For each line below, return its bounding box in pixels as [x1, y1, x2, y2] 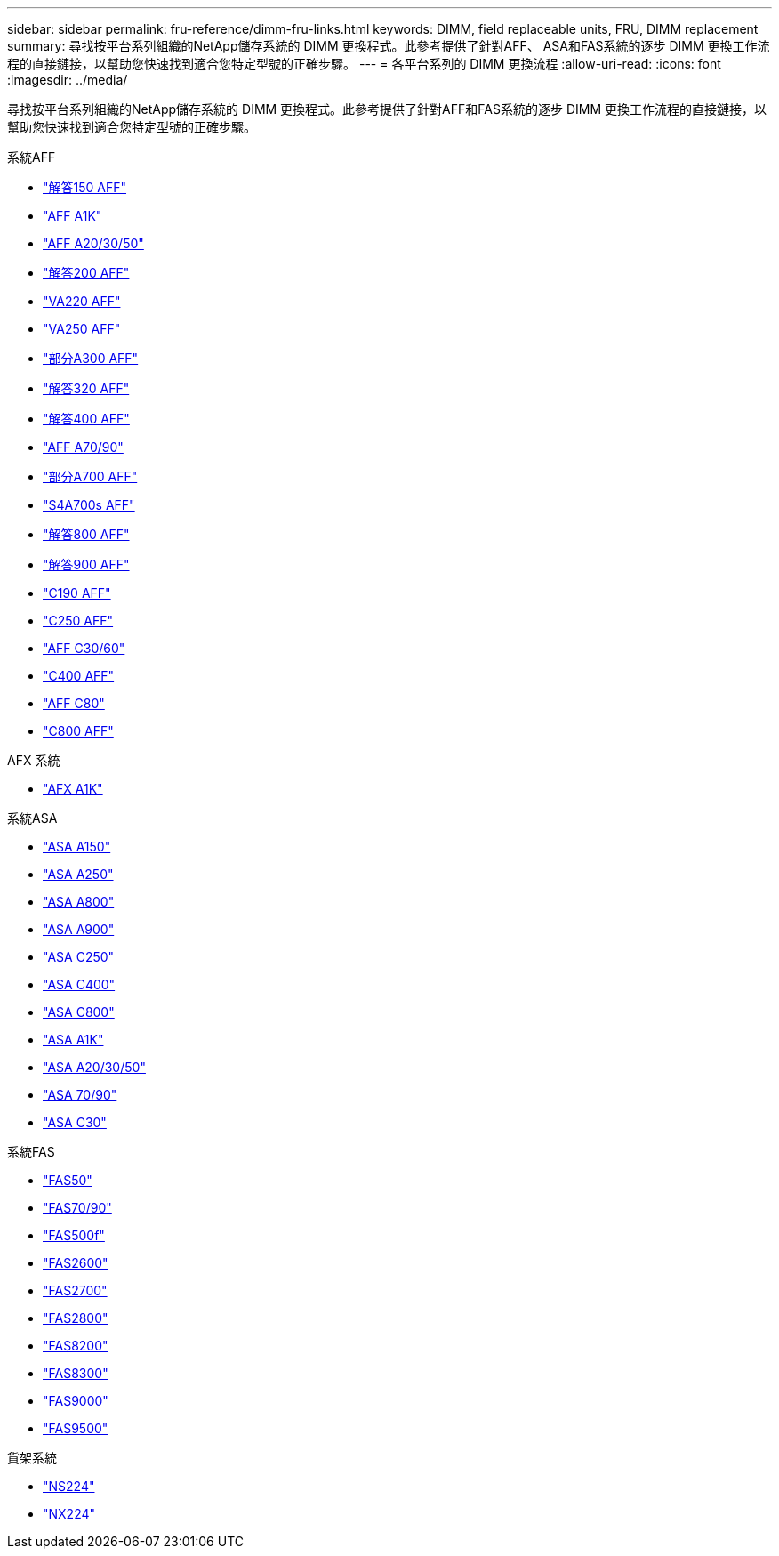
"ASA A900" [43, 922, 115, 937]
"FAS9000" [43, 1393, 108, 1408]
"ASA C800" [43, 1004, 115, 1020]
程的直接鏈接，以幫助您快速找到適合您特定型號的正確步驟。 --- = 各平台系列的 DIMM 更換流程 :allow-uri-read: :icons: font [7, 56, 721, 71]
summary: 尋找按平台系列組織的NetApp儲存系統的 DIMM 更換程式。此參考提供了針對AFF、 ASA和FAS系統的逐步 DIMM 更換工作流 [7, 38, 770, 53]
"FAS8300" [43, 1366, 108, 1381]
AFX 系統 [7, 753, 60, 768]
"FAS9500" [43, 1421, 108, 1436]
